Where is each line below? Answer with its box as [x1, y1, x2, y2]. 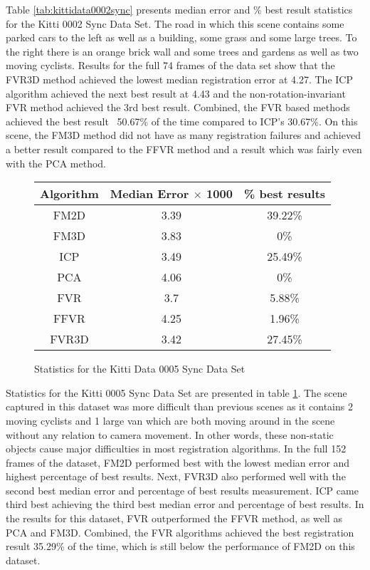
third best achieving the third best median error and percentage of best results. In [6, 497, 364, 512]
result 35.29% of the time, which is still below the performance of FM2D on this [6, 539, 355, 554]
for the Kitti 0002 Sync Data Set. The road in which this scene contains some [6, 16, 344, 31]
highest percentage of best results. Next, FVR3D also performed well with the [6, 469, 346, 484]
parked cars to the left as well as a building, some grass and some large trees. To [6, 30, 357, 45]
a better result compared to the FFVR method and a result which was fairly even [6, 141, 362, 156]
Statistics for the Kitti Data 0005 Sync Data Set [34, 361, 245, 376]
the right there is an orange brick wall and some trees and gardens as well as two [6, 43, 359, 58]
